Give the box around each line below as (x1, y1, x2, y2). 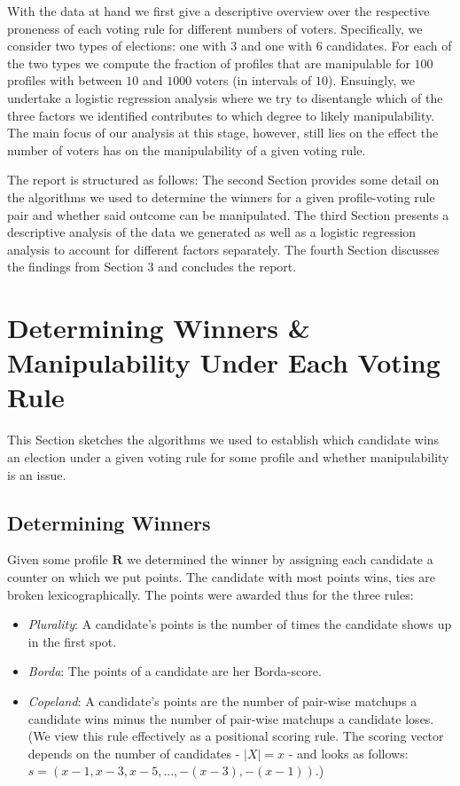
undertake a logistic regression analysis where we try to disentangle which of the (7, 88, 443, 106)
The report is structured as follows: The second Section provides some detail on (7, 170, 440, 189)
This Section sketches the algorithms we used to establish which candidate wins (7, 430, 440, 449)
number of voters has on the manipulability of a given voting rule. (7, 140, 366, 159)
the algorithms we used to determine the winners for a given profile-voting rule (7, 187, 435, 206)
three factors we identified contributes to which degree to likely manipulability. (7, 106, 435, 124)
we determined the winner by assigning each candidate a (127, 550, 433, 569)
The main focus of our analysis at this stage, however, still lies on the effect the (7, 123, 439, 142)
